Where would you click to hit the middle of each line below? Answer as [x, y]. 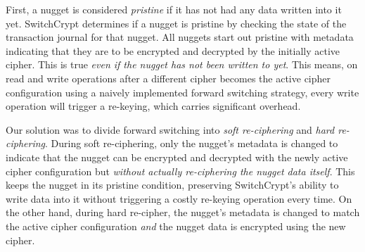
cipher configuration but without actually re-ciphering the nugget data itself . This [180, 171]
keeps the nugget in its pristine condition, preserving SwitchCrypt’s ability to [172, 185]
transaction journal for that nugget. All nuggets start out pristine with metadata [180, 37]
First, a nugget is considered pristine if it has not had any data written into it [174, 9]
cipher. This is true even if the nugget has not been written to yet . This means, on [182, 64]
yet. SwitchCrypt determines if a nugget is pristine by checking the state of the [176, 23]
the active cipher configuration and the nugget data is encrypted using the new [176, 226]
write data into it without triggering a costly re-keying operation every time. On [179, 198]
